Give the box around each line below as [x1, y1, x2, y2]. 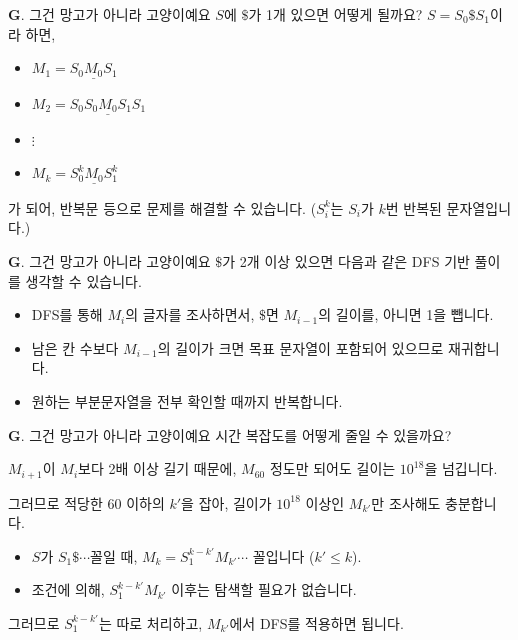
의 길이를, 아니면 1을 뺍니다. [318, 304, 494, 325]
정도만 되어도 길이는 [269, 458, 396, 479]
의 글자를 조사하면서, [125, 304, 255, 325]
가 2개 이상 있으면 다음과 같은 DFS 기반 [222, 250, 470, 271]
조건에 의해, [31, 579, 105, 600]
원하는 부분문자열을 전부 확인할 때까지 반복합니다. [31, 390, 343, 411]
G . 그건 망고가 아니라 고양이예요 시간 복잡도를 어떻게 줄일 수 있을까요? [8, 424, 452, 445]
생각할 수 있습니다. [25, 270, 142, 291]
